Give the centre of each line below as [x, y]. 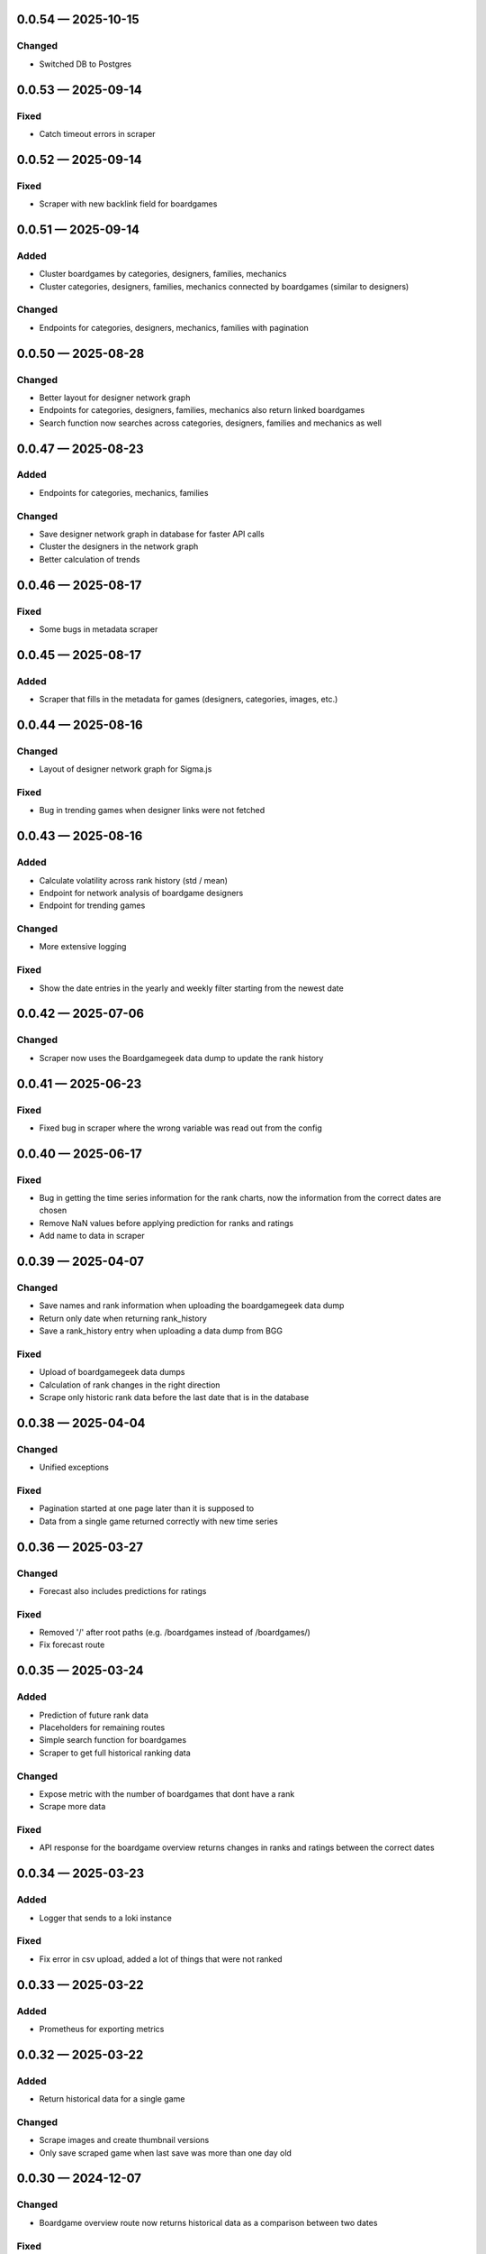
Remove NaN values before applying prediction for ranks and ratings [166, 1223]
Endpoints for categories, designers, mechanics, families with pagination [174, 327]
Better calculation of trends [90, 559]
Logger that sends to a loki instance [106, 1918]
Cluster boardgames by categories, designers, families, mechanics [163, 274]
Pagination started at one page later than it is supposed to [147, 1508]
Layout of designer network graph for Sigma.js [126, 769]
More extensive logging [83, 947]
